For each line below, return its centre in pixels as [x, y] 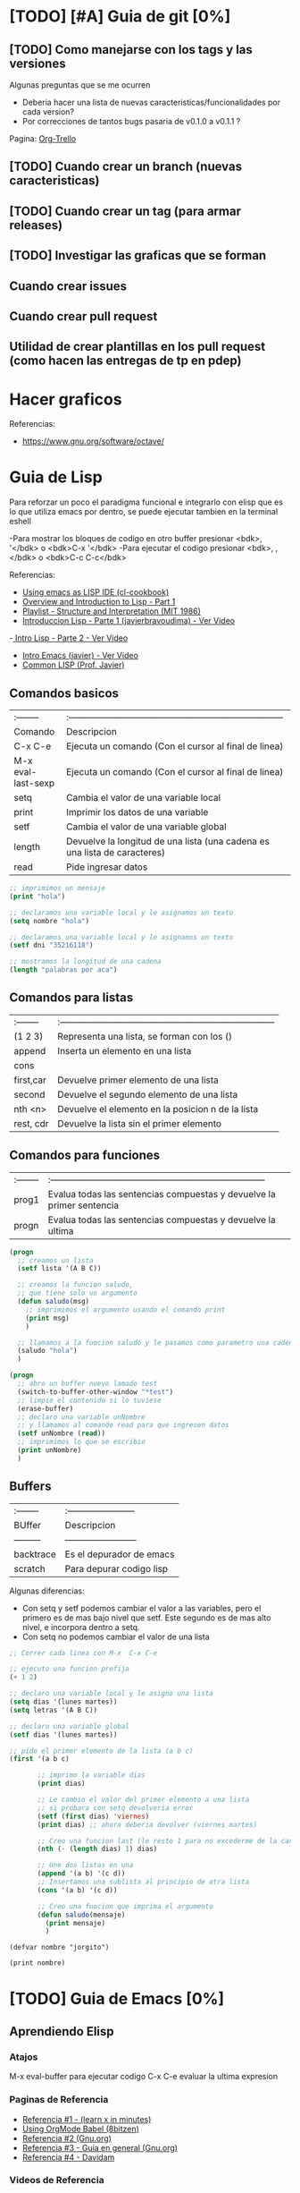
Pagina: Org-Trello [43, 139]
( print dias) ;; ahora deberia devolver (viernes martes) [147, 1824]
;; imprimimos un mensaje [57, 888]
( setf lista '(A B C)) [59, 1269]
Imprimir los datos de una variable [137, 812]
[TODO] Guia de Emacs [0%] [117, 1998]
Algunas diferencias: [47, 1591]
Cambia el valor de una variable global [146, 827]
